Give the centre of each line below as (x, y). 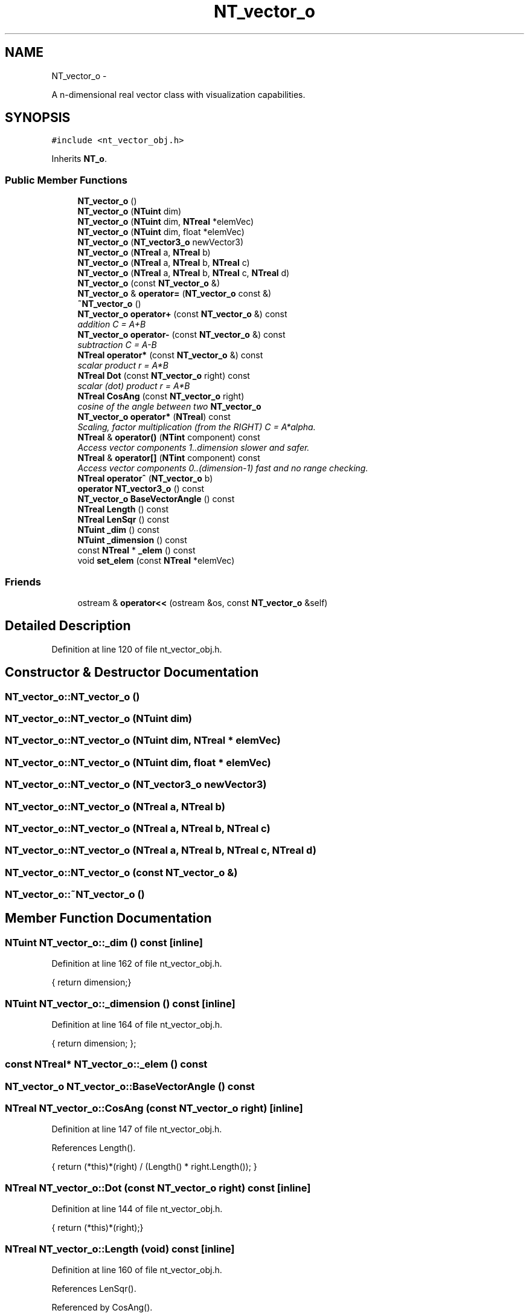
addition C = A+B (112, 324)
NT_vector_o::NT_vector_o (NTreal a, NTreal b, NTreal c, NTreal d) (161, 850)
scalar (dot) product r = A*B (134, 386)
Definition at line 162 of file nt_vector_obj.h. (137, 964)
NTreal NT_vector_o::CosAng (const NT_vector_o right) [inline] (154, 1108)
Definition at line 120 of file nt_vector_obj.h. (137, 649)
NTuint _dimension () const (132, 540)
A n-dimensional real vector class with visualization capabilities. (178, 94)
